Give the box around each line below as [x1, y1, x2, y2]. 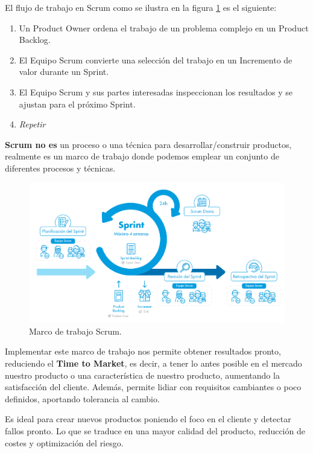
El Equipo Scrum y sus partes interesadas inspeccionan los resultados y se [19, 85, 292, 98]
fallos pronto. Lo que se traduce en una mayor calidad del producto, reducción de [5, 424, 305, 437]
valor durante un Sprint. [19, 65, 109, 78]
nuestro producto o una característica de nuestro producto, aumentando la [5, 368, 280, 381]
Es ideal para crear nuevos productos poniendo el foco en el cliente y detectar [5, 413, 291, 425]
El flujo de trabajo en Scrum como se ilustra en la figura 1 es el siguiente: [5, 1, 277, 13]
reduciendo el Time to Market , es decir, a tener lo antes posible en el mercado [5, 356, 302, 369]
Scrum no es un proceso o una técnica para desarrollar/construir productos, [5, 138, 292, 150]
